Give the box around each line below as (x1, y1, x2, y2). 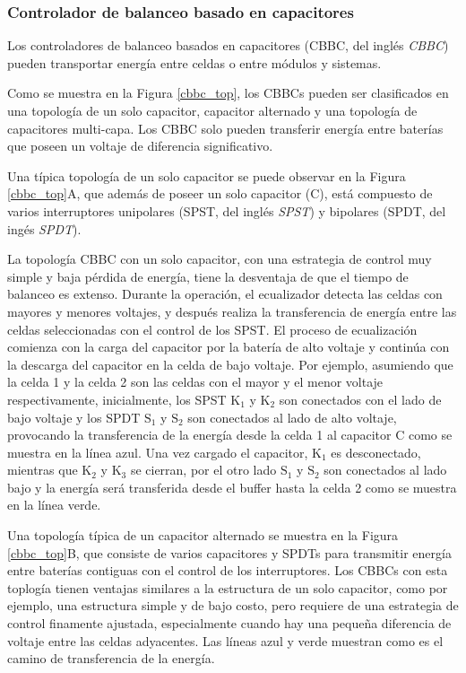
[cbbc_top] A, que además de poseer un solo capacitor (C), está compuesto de (7, 184, 433, 203)
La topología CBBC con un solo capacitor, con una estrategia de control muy (7, 249, 432, 268)
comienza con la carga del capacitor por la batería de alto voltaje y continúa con (7, 337, 450, 356)
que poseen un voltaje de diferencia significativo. (7, 136, 273, 155)
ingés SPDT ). (7, 219, 82, 238)
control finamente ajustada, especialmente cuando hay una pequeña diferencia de (7, 614, 452, 633)
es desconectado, (331, 442, 421, 461)
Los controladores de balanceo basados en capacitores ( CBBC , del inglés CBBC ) (7, 36, 449, 55)
